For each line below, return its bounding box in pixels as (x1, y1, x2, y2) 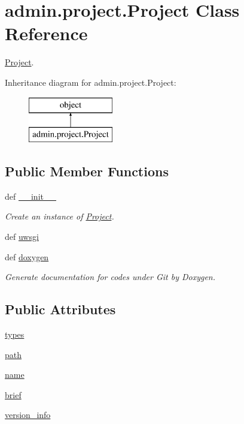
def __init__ (5, 190, 56, 202)
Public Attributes (5, 300, 116, 318)
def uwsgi (5, 230, 39, 243)
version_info (5, 408, 51, 421)
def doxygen (5, 250, 49, 263)
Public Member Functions (5, 162, 169, 181)
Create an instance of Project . (5, 210, 114, 222)
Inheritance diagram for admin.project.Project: (5, 76, 176, 88)
